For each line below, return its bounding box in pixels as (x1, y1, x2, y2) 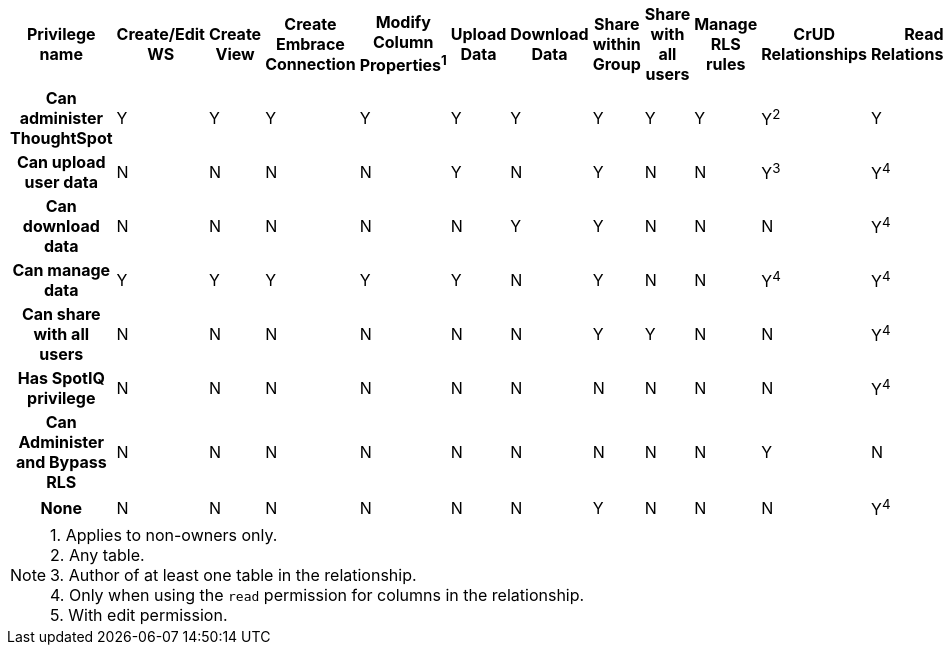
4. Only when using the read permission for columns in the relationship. (50, 585, 585, 606)
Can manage (12, 260, 111, 280)
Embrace (275, 34, 345, 54)
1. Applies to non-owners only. (50, 525, 278, 546)
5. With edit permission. (50, 605, 228, 626)
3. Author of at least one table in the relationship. (50, 565, 417, 586)
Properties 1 (359, 52, 447, 76)
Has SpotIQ (17, 368, 105, 388)
